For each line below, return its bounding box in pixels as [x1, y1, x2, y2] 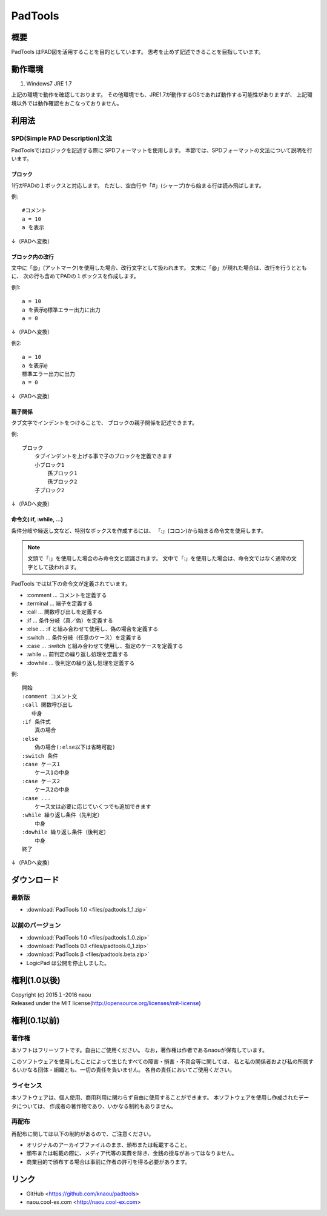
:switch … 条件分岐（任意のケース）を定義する [26, 633, 142, 641]
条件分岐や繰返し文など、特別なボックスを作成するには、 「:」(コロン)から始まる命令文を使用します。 [11, 527, 266, 534]
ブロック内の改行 [11, 253, 54, 260]
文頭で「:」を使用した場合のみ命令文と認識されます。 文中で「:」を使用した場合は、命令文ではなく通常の [27, 555, 292, 562]
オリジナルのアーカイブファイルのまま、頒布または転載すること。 [26, 1141, 191, 1149]
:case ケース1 [22, 761, 61, 767]
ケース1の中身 [34, 769, 70, 776]
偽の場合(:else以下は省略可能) [34, 744, 116, 751]
